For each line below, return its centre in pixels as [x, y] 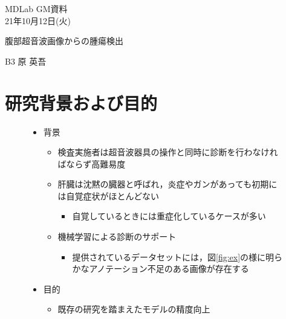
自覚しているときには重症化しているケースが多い [169, 216]
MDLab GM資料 [36, 8]
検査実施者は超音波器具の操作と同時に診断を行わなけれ [168, 152]
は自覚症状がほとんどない [108, 195]
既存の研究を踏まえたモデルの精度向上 [134, 309]
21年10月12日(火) [38, 20]
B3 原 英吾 [26, 61]
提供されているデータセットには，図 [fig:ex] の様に [169, 256]
